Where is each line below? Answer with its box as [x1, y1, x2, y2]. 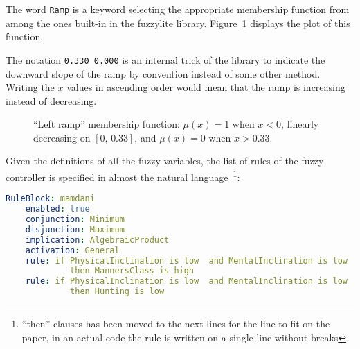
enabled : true [25, 204, 90, 214]
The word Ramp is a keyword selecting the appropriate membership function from [6, 2, 350, 16]
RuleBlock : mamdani [6, 194, 95, 204]
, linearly [281, 117, 319, 131]
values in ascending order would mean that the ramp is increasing [66, 80, 345, 94]
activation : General [25, 245, 120, 255]
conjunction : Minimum [25, 214, 125, 225]
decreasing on [33, 130, 91, 144]
